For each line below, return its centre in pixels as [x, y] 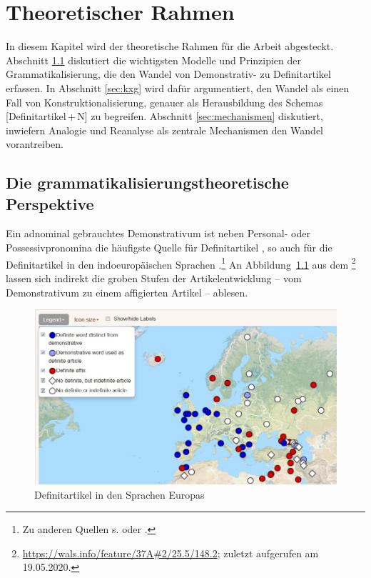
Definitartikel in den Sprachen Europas [120, 494]
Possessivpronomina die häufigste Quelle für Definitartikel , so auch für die [169, 248]
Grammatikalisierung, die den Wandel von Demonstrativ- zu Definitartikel [168, 74]
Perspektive [50, 203]
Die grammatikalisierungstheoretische [147, 183]
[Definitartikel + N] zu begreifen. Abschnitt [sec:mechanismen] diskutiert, [164, 116]
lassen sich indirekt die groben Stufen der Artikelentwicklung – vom [154, 278]
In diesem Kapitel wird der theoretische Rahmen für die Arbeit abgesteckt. [170, 46]
